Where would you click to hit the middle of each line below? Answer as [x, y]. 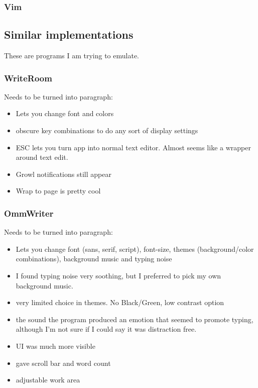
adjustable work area [48, 380]
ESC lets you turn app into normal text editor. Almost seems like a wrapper [133, 147]
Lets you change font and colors [65, 113]
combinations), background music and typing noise [94, 259]
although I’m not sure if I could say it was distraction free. [106, 329]
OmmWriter [29, 213]
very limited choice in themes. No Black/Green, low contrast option [120, 302]
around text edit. [42, 157]
